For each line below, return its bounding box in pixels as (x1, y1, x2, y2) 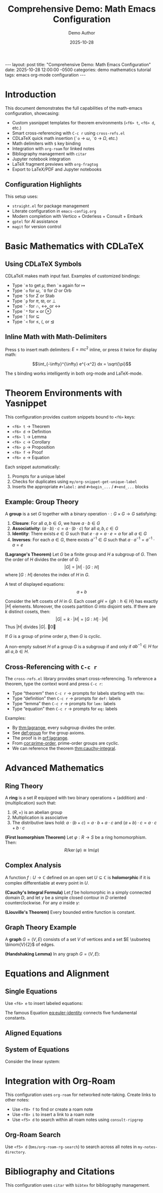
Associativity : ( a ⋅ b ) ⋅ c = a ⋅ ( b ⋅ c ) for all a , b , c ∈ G (12, 525, 118, 531)
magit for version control (12, 223, 62, 230)
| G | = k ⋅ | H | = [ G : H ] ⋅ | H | (55, 616, 108, 622)
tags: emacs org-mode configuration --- (5, 72, 86, 77)
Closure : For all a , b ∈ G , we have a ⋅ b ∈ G (12, 520, 100, 526)
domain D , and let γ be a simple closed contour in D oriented (5, 894, 127, 900)
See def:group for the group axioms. (12, 730, 85, 736)
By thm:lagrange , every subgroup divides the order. (12, 725, 116, 731)
